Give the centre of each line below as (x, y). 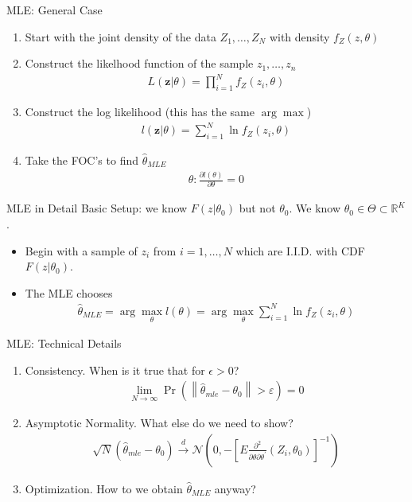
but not (257, 208)
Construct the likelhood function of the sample (139, 63)
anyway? (235, 488)
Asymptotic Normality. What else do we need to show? (159, 423)
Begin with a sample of (81, 250)
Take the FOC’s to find (82, 160)
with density (299, 36)
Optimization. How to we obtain (104, 488)
